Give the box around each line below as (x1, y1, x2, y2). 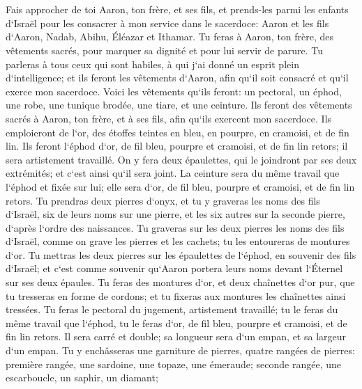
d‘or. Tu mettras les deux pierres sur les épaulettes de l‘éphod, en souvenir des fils (6, 247, 356, 262)
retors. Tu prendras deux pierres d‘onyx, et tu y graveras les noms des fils (6, 193, 320, 207)
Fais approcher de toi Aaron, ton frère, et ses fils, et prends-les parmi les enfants (6, 2, 349, 17)
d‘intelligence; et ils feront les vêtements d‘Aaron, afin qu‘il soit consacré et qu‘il (6, 70, 349, 85)
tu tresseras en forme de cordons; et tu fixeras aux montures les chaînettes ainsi (6, 288, 346, 303)
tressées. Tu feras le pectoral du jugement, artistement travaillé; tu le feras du (6, 302, 338, 317)
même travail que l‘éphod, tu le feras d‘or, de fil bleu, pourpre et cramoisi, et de (6, 315, 347, 330)
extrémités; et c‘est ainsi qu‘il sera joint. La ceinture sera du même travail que (6, 166, 340, 180)
